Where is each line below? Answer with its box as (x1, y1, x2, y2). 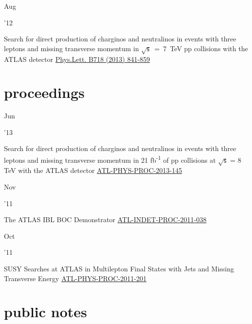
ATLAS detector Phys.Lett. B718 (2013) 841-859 (4, 54, 150, 64)
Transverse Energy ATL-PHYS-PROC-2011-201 (4, 273, 147, 283)
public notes (4, 302, 87, 322)
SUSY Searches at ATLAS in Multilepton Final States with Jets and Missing (4, 264, 234, 274)
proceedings (4, 82, 85, 102)
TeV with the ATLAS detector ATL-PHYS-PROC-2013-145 (4, 165, 182, 175)
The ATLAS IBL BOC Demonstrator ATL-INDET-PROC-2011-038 (4, 214, 207, 225)
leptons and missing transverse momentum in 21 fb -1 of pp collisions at (4, 153, 216, 165)
